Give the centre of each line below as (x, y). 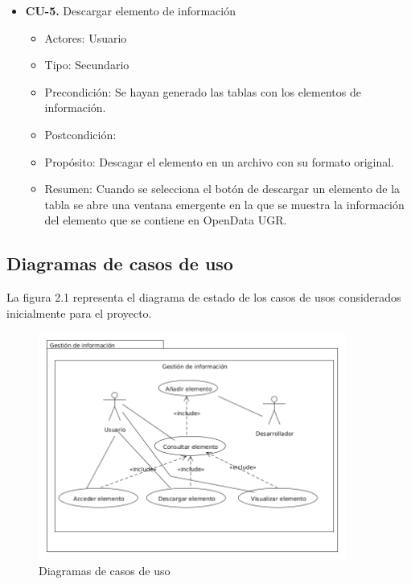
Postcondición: (80, 134)
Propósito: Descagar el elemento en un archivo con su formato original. (220, 161)
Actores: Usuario (86, 37)
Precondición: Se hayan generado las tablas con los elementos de (203, 91)
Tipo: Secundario (87, 65)
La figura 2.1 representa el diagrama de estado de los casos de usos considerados (204, 297)
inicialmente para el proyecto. (79, 313)
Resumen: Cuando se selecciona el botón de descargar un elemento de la (222, 189)
